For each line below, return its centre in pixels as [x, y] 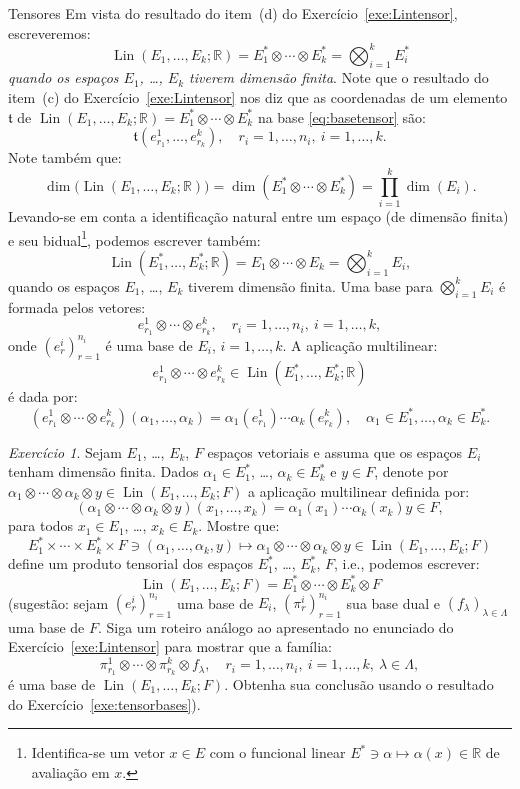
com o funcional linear [277, 752]
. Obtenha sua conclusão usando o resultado [359, 683]
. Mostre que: [239, 525]
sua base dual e [393, 602]
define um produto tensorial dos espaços [130, 563]
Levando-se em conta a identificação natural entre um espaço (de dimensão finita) [258, 215]
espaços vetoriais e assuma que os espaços [335, 451]
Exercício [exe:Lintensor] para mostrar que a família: [170, 646]
